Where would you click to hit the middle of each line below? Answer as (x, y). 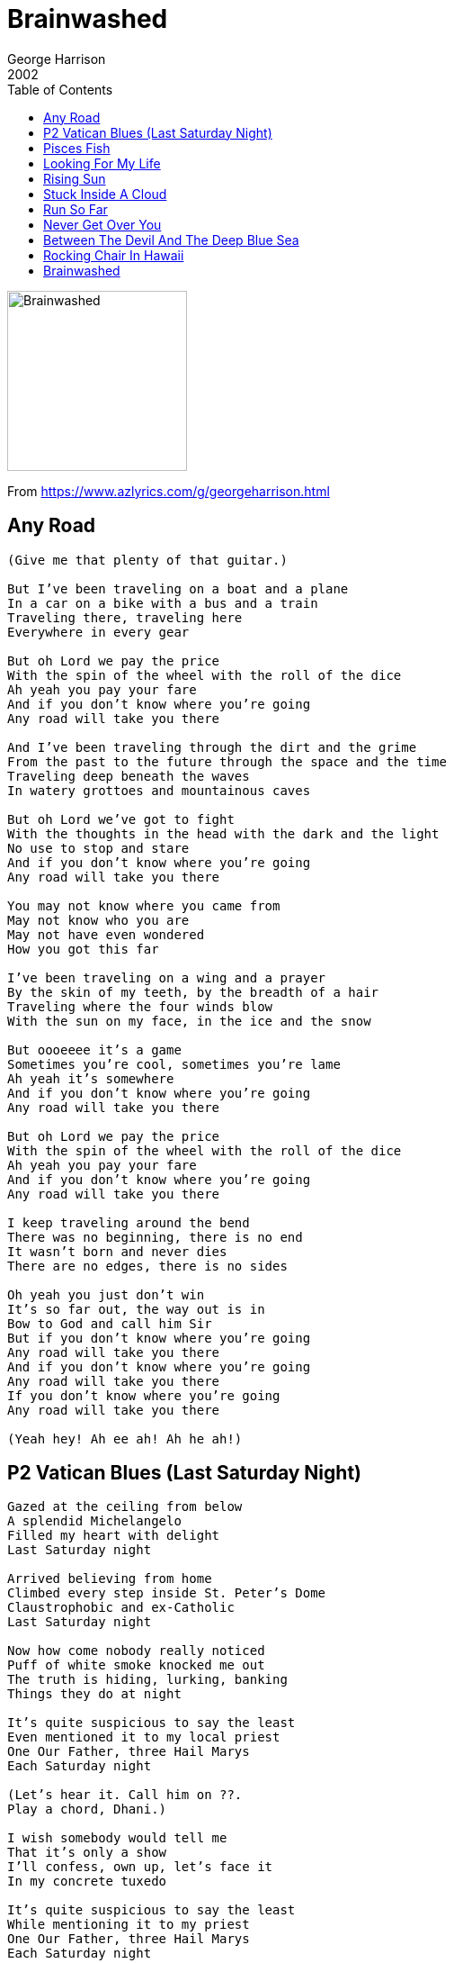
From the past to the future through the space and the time (227, 761)
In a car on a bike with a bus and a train (163, 603)
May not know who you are (98, 920)
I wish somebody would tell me (117, 1838)
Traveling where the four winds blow (140, 1006)
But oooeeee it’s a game (94, 1049)
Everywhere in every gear (98, 632)
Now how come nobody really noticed (136, 1651)
